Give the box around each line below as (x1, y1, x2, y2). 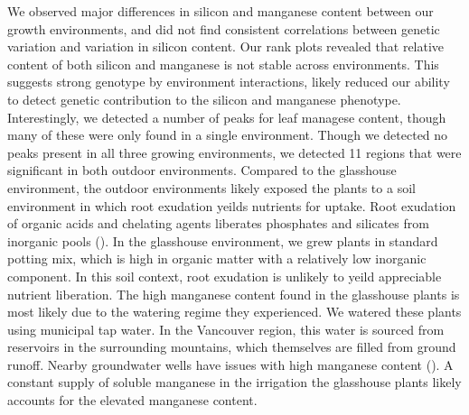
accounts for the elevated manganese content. (7, 391, 258, 410)
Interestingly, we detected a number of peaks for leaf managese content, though (7, 107, 446, 126)
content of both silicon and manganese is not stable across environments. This (7, 54, 439, 73)
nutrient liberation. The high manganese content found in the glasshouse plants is (7, 284, 460, 303)
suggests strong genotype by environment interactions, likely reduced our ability (7, 72, 450, 91)
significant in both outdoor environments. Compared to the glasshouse (7, 161, 397, 180)
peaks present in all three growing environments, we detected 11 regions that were (7, 143, 462, 161)
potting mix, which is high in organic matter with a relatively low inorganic (7, 249, 427, 268)
